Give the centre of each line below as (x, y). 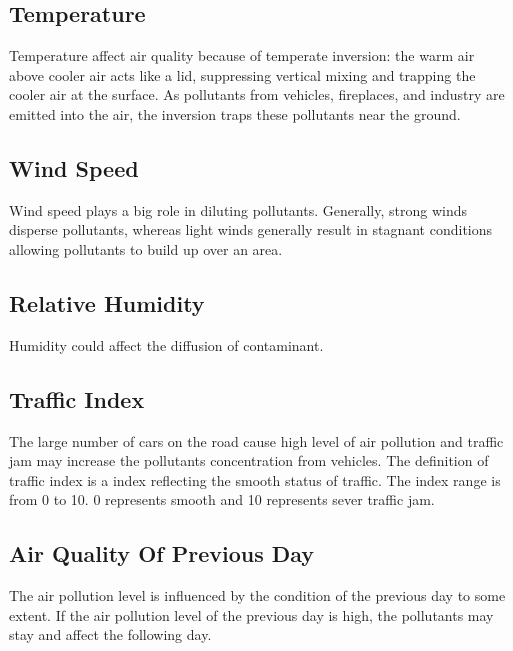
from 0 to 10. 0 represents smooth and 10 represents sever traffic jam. (222, 499)
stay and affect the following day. (110, 634)
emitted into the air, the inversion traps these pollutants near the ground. (235, 113)
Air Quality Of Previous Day (162, 553)
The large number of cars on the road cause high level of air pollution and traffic (256, 440)
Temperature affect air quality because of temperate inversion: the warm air (242, 55)
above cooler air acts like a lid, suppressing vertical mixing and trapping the (242, 74)
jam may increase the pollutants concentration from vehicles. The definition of (249, 460)
